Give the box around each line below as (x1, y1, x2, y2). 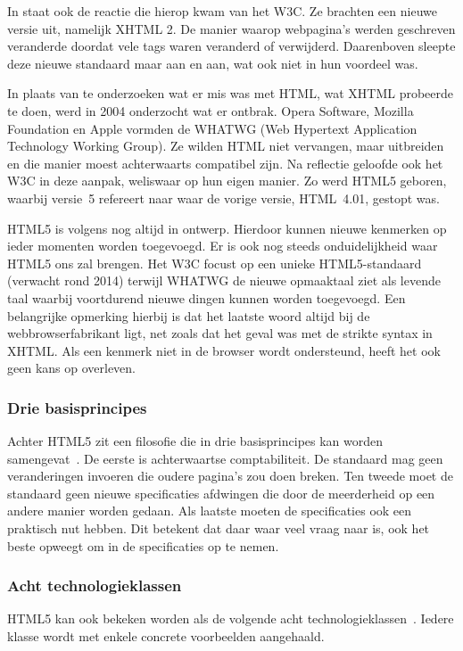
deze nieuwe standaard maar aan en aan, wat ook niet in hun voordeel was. (7, 54, 418, 72)
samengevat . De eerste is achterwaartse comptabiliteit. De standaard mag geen (7, 449, 443, 467)
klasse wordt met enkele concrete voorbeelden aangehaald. (7, 627, 325, 646)
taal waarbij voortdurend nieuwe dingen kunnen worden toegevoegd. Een (7, 288, 406, 307)
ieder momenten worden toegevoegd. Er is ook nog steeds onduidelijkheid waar (7, 236, 438, 255)
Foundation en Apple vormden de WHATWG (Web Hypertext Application (7, 119, 418, 137)
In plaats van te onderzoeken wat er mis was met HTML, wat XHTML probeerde (7, 84, 454, 103)
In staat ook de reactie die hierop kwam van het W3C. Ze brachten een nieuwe (7, 2, 437, 20)
